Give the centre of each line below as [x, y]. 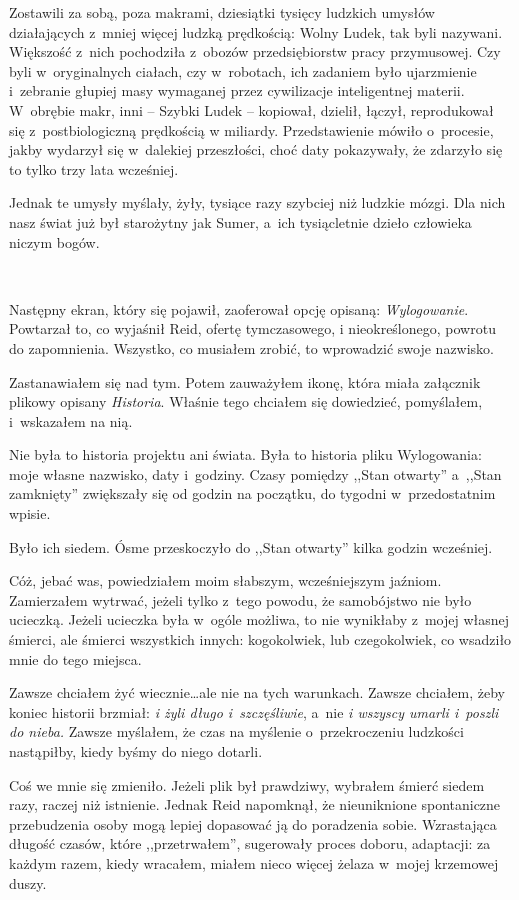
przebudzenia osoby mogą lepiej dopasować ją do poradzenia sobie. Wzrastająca [253, 823]
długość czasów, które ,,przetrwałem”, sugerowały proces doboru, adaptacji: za [250, 843]
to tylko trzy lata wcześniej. [94, 168]
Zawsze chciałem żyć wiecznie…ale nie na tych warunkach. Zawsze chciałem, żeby [257, 692]
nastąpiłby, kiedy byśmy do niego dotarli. [136, 751]
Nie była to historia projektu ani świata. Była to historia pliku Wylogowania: [245, 454]
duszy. [28, 882]
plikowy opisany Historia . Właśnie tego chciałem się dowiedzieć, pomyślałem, [246, 401]
